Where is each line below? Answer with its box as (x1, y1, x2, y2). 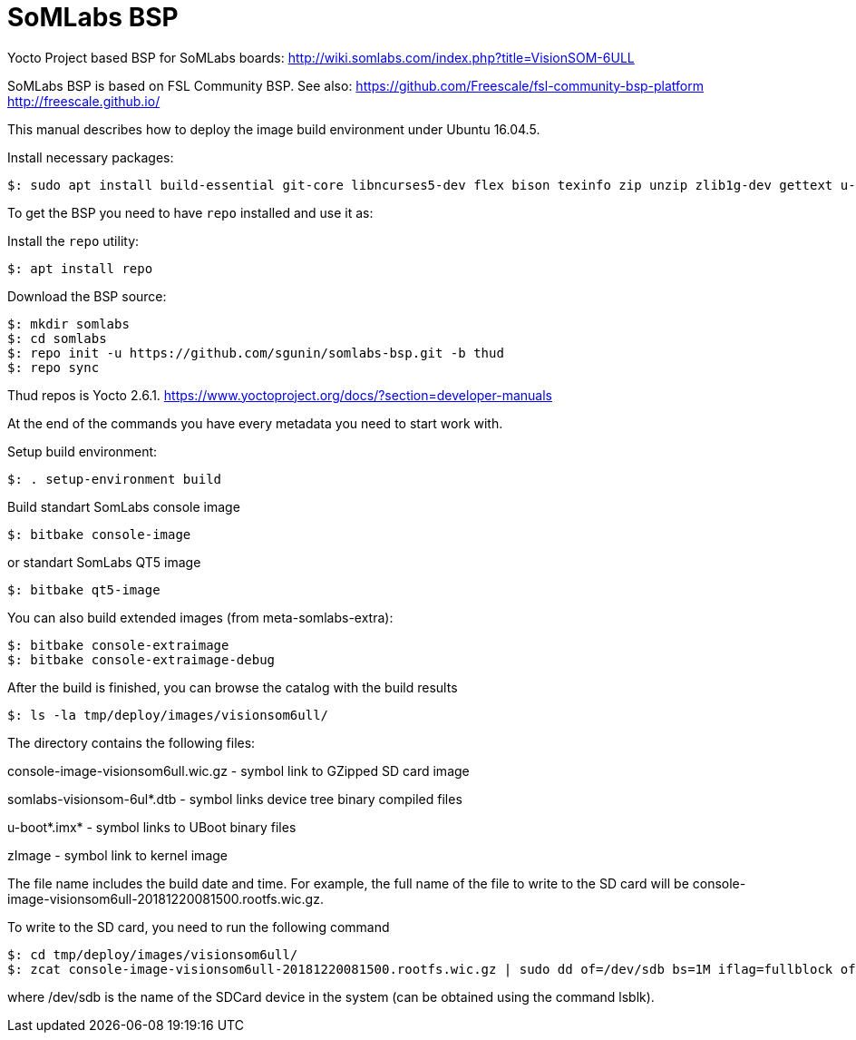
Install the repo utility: (7, 232, 140, 249)
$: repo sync (7, 359, 100, 375)
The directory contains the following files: (7, 734, 256, 751)
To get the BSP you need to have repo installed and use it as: (7, 204, 374, 221)
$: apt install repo (7, 260, 153, 276)
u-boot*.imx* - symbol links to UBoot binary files (7, 819, 297, 835)
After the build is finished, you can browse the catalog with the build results (7, 679, 458, 695)
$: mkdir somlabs (7, 316, 130, 331)
